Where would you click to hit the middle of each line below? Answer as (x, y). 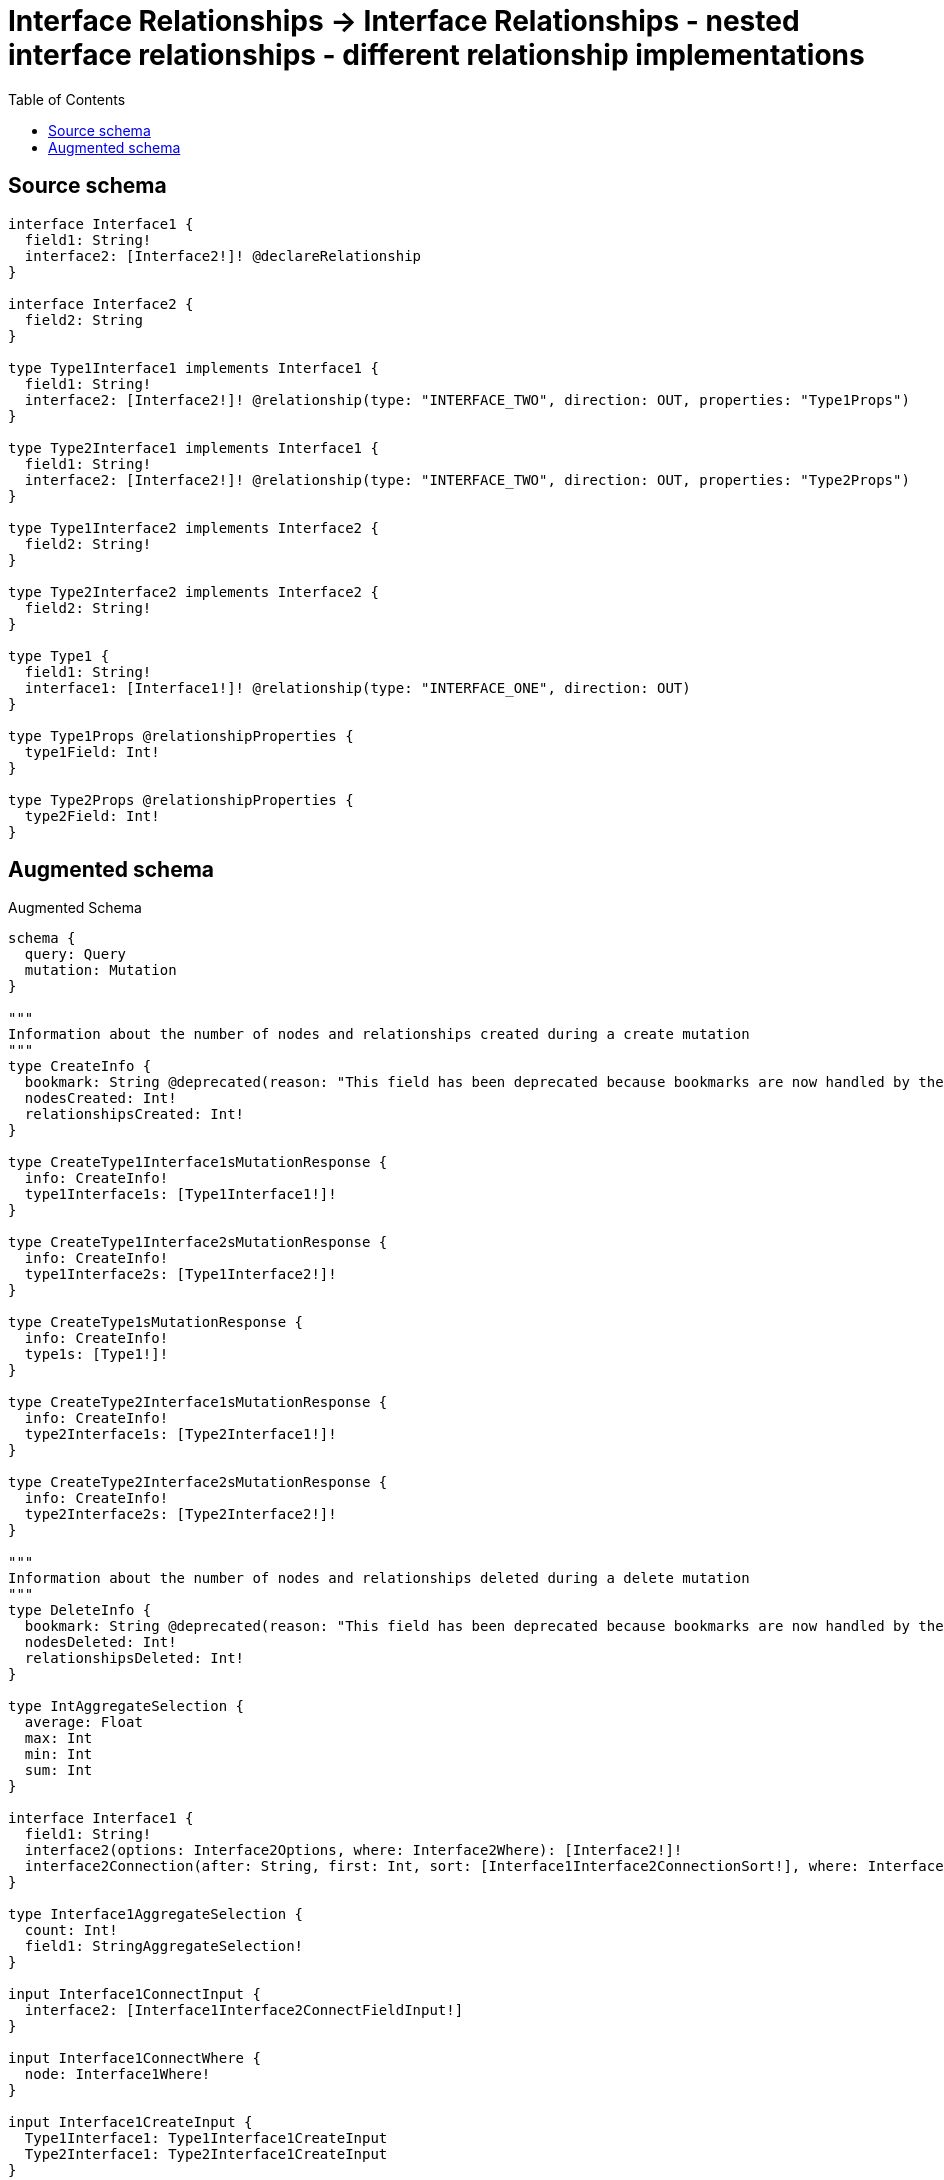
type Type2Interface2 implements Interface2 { (193, 591)
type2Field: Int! (92, 815)
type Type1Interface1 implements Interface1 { (193, 367)
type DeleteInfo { (80, 1610)
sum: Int (58, 1770)
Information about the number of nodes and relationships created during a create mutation (379, 1034)
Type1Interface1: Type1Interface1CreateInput (206, 2138)
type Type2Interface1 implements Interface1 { (193, 447)
